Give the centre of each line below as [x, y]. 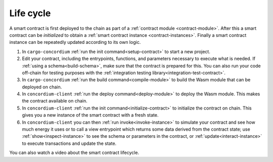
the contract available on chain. [55, 101]
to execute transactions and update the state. [69, 143]
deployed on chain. [42, 87]
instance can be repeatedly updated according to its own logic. [75, 42]
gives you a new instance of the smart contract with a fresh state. [90, 115]
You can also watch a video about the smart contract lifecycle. [74, 153]
